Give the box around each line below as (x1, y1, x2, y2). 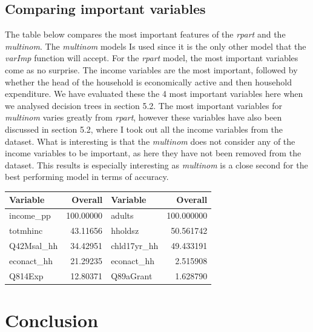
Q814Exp (9, 269, 44, 282)
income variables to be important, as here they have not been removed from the (5, 147, 301, 159)
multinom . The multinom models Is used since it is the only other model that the (5, 39, 306, 52)
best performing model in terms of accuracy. (5, 170, 169, 183)
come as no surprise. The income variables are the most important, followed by (5, 63, 298, 76)
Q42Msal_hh (9, 239, 58, 251)
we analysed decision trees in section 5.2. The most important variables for (5, 99, 282, 111)
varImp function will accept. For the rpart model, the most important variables (5, 51, 298, 64)
